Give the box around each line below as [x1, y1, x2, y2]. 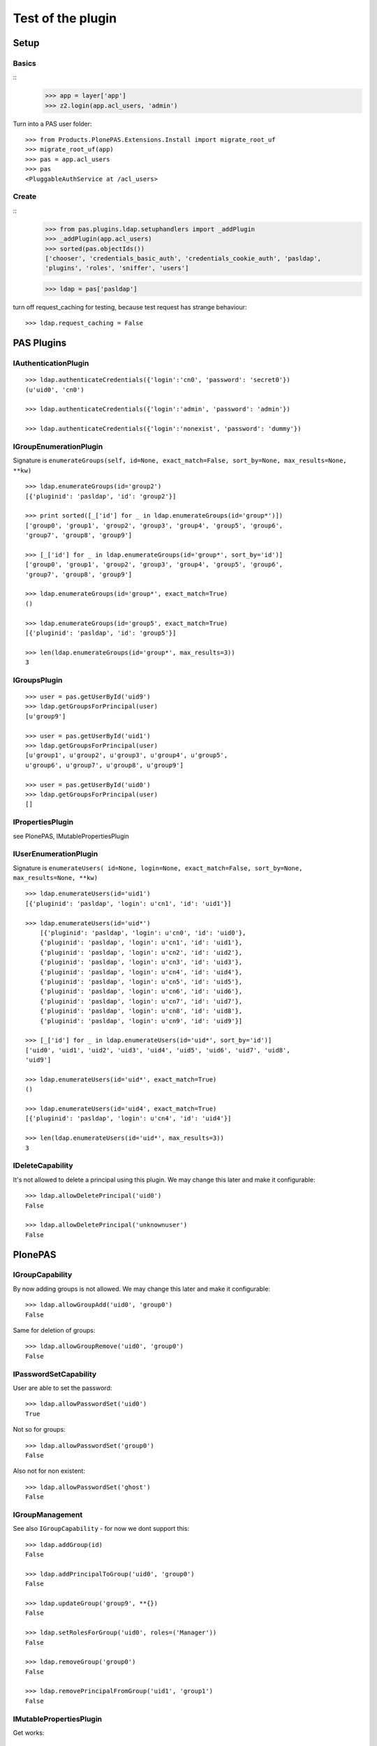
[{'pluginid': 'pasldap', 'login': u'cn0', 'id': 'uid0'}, [39, 929, 246, 937]
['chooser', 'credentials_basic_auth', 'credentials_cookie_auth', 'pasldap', [45, 254, 321, 262]
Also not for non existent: [13, 1467, 85, 1475]
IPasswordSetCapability [13, 1369, 97, 1379]
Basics [13, 58, 36, 68]
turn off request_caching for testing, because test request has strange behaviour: [13, 302, 247, 311]
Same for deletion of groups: [13, 1326, 96, 1335]
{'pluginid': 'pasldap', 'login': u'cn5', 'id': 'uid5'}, [39, 978, 243, 985]
